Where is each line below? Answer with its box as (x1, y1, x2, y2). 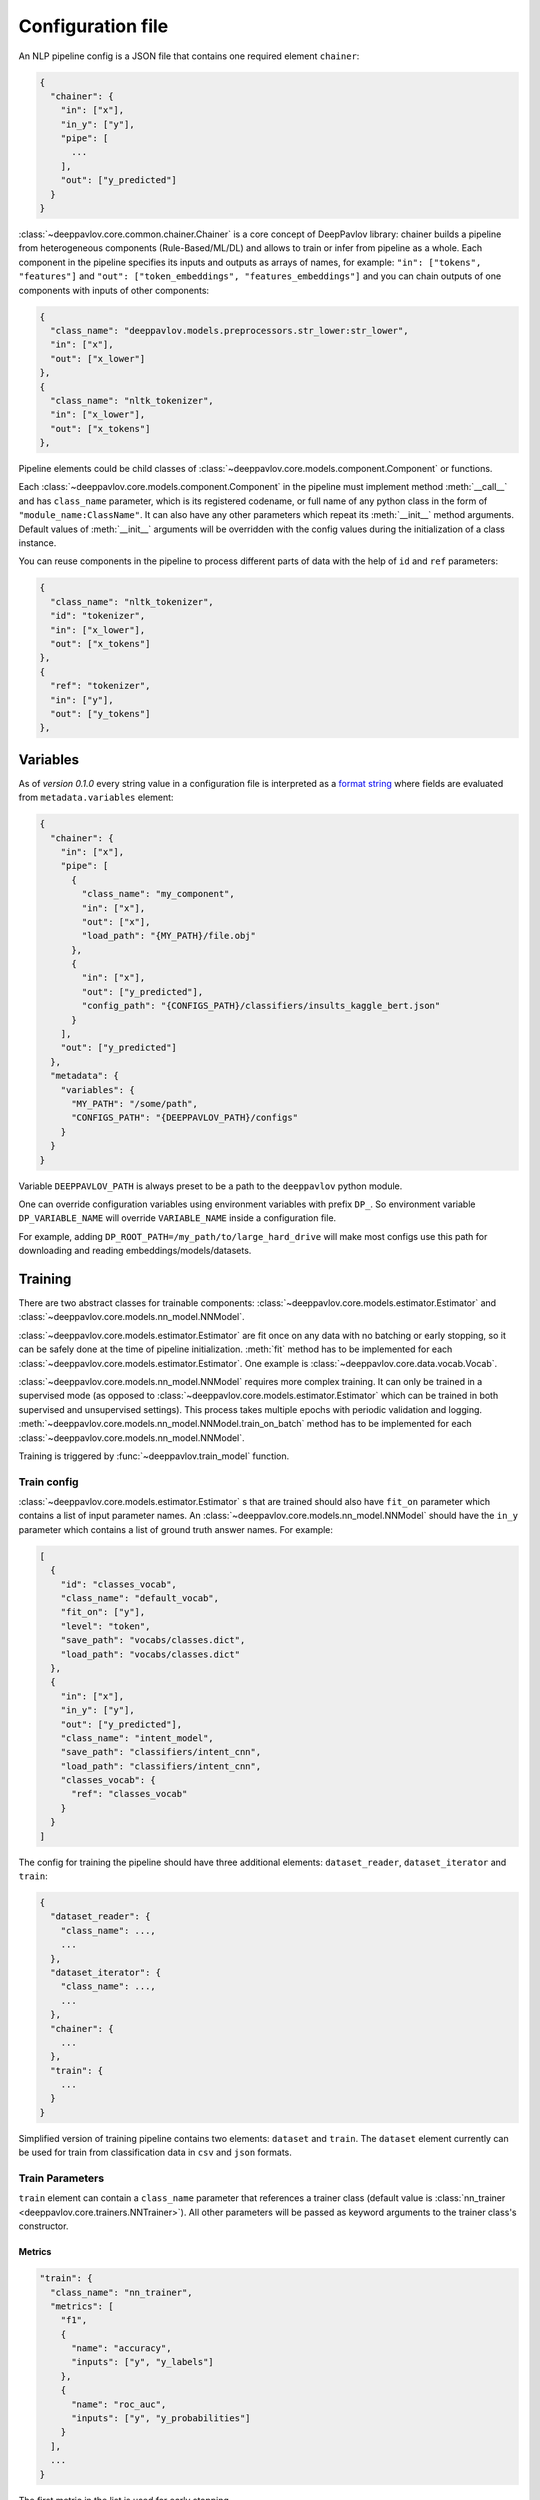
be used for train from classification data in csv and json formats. (18, 2146, 292, 2159)
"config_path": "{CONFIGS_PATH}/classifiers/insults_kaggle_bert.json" (81, 1000, 441, 1012)
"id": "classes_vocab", (60, 1578, 177, 1590)
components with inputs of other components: (18, 284, 210, 296)
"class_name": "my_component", (81, 888, 235, 900)
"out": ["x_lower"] (50, 353, 146, 364)
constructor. (18, 2220, 69, 2232)
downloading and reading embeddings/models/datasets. (18, 1245, 252, 1257)
